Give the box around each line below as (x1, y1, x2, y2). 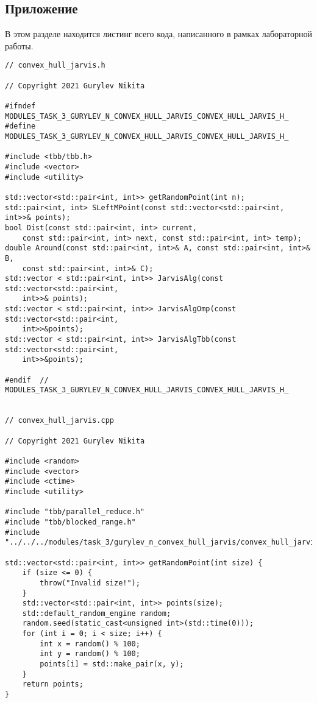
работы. (5, 39, 34, 52)
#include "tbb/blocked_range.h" (5, 517, 136, 526)
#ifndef (5, 102, 36, 111)
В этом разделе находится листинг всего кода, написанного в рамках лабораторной (5, 27, 312, 40)
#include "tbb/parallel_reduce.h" (5, 507, 145, 517)
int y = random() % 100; (40, 649, 140, 659)
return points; (22, 680, 84, 689)
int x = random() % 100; (40, 639, 140, 648)
